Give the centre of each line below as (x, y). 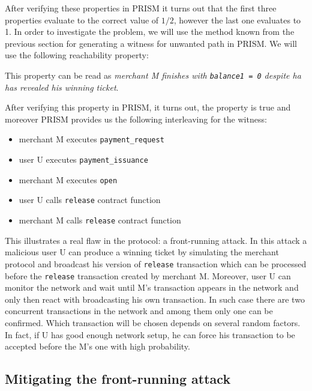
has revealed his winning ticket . (62, 87)
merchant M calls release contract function (100, 220)
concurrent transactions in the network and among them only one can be (139, 311)
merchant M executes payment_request (91, 139)
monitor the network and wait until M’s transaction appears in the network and (152, 287)
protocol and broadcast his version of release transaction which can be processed (156, 263)
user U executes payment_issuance (83, 159)
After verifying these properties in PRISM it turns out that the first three (141, 8)
